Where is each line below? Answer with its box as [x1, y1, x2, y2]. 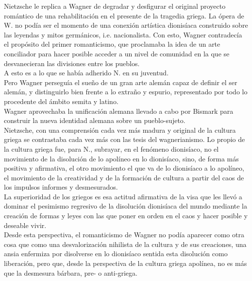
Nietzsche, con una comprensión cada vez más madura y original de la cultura [4, 124, 236, 135]
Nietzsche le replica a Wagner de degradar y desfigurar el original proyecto [4, 1, 226, 11]
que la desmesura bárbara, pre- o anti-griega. [4, 267, 137, 278]
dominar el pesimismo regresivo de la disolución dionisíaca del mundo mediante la [4, 201, 247, 211]
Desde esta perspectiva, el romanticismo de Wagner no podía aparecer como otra [4, 229, 244, 240]
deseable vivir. [4, 220, 47, 230]
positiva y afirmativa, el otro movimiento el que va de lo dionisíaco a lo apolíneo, [4, 163, 244, 173]
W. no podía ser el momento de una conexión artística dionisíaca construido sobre [4, 20, 248, 30]
